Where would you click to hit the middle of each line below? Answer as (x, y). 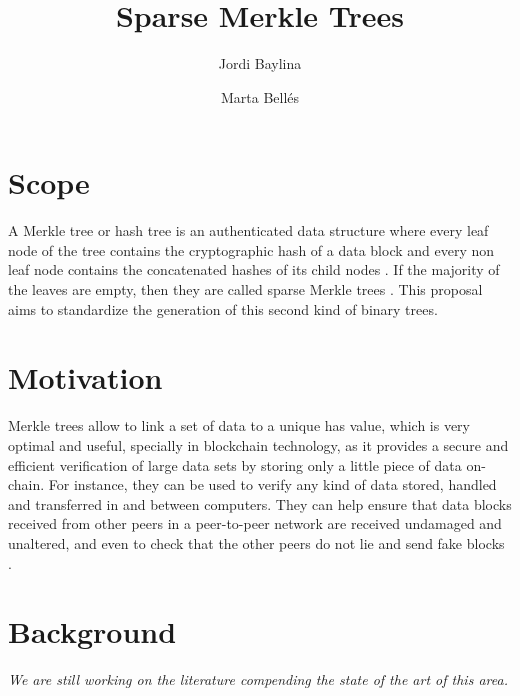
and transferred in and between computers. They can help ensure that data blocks (260, 503)
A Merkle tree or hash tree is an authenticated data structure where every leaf (248, 230)
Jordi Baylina (260, 63)
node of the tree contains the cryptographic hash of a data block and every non (251, 249)
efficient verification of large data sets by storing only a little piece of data (235, 464)
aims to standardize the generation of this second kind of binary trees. (223, 308)
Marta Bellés (260, 96)
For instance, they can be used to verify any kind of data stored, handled (272, 484)
